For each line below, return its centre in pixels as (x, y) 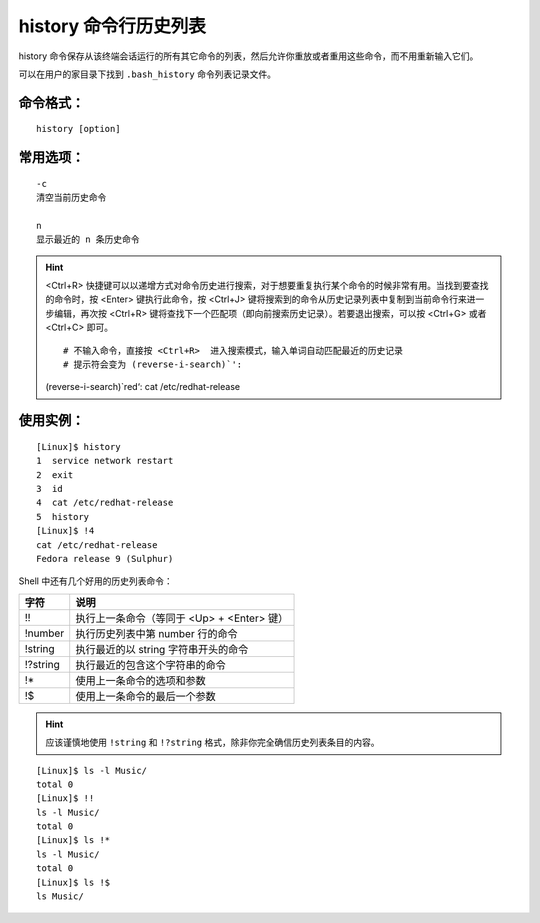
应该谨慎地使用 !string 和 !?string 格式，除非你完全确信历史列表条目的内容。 (212, 742)
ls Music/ (60, 896)
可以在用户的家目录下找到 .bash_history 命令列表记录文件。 (147, 74)
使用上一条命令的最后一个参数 (145, 696)
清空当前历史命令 (71, 198)
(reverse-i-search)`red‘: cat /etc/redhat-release (142, 387)
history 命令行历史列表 (112, 26)
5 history (63, 516)
